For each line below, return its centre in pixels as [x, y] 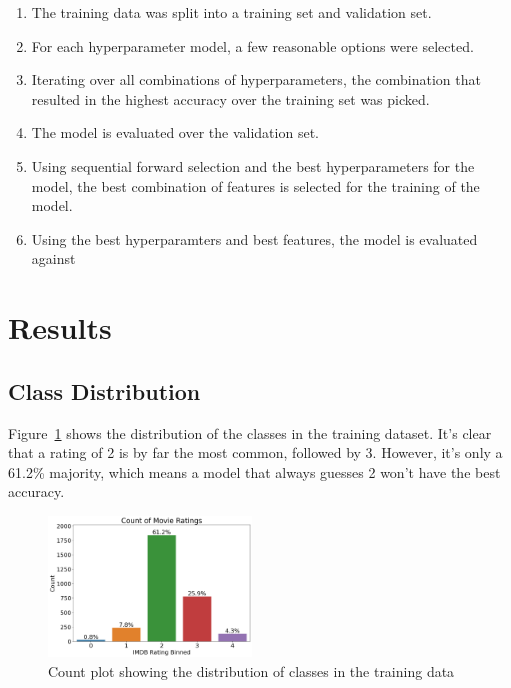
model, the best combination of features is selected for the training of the [255, 185]
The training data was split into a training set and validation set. [231, 12]
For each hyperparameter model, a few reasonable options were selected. [252, 45]
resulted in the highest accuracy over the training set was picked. [230, 98]
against [53, 258]
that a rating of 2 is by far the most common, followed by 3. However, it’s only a [255, 452]
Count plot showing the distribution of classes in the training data [251, 670]
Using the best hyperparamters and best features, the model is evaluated [254, 238]
